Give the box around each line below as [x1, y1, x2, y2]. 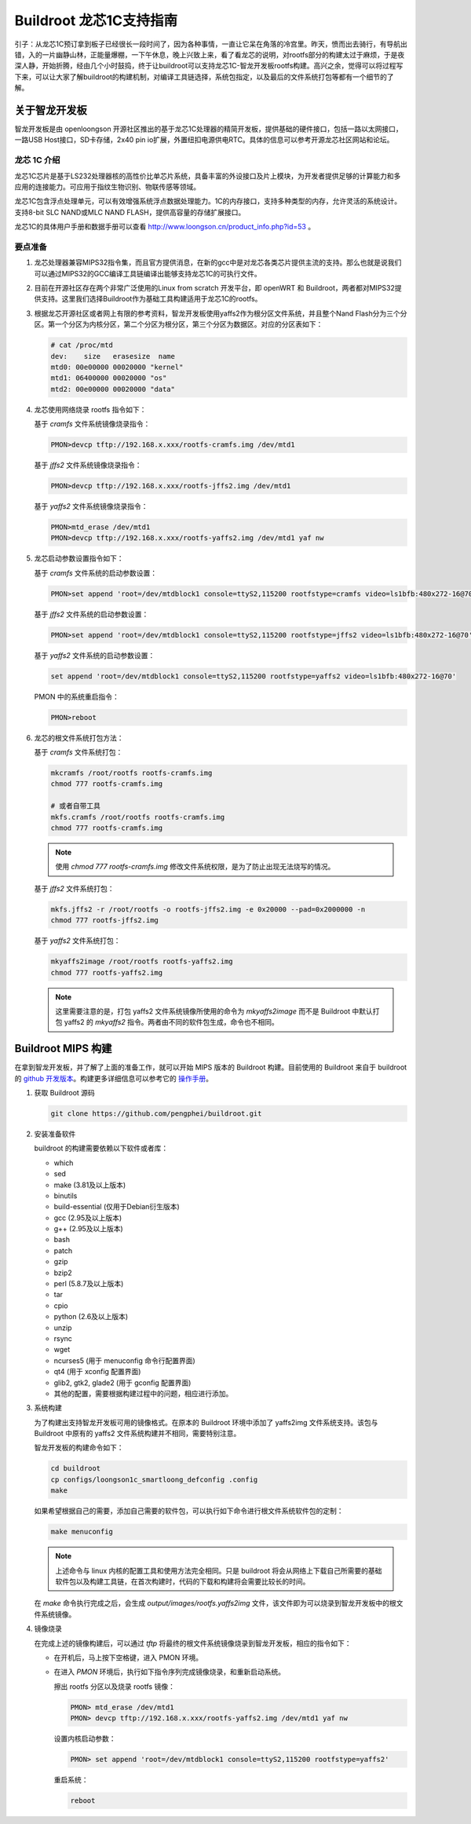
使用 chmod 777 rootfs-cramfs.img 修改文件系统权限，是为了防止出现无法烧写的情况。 [55, 862, 335, 872]
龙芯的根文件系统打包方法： [34, 733, 124, 742]
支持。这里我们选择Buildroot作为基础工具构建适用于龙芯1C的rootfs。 [40, 294, 262, 304]
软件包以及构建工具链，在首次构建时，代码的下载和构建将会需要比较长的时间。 [55, 1577, 310, 1586]
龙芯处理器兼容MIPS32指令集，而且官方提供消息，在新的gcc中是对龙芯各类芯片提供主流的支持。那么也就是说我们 [34, 258, 402, 267]
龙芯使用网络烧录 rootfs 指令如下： [34, 404, 147, 414]
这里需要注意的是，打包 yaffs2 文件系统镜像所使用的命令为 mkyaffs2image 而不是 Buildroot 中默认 [55, 1006, 373, 1016]
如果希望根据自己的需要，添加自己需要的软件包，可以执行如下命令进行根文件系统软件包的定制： [34, 1506, 344, 1515]
